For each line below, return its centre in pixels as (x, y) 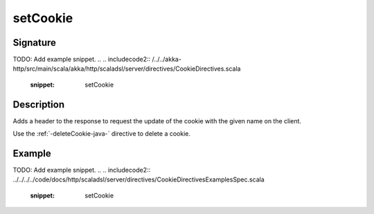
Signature (35, 43)
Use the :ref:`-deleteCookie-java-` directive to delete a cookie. (101, 134)
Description (39, 104)
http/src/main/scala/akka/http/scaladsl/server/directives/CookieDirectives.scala (127, 69)
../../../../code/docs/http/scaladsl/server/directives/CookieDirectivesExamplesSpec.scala (139, 179)
